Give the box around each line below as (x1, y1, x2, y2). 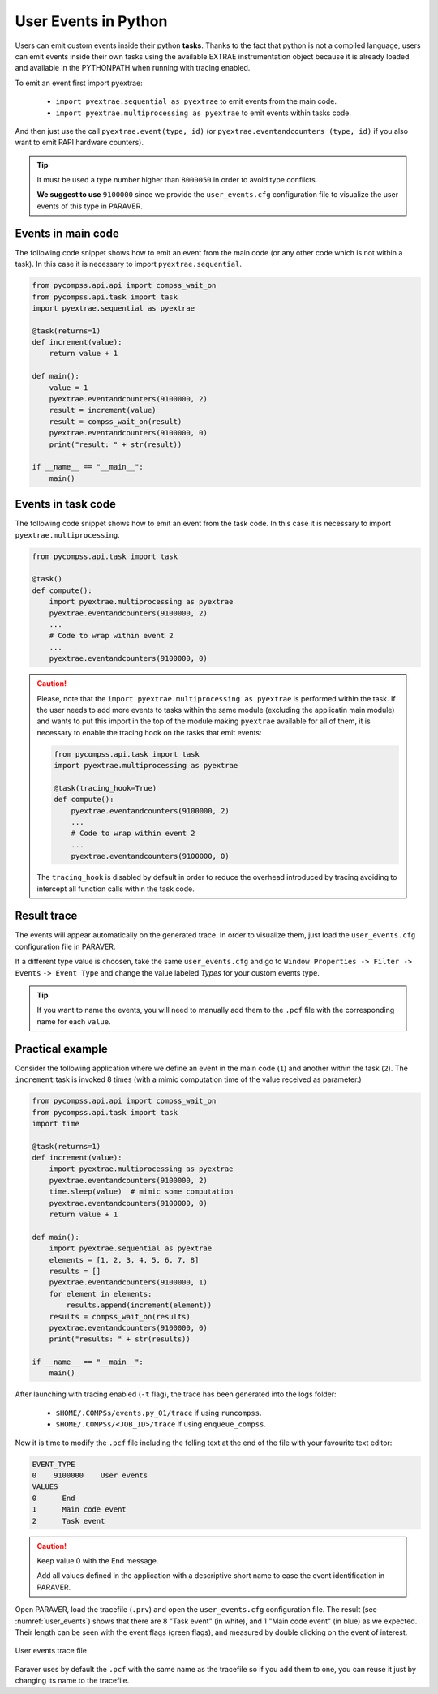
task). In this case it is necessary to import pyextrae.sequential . (15, 259, 243, 269)
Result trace (15, 909, 78, 923)
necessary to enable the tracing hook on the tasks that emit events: (36, 727, 263, 737)
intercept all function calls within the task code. (36, 884, 195, 894)
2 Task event (32, 1516, 105, 1525)
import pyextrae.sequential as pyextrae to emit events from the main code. (55, 96, 337, 106)
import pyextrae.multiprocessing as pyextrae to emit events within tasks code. (55, 108, 352, 118)
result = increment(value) (49, 405, 157, 415)
